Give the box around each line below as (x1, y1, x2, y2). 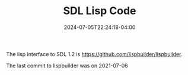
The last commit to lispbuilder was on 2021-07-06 (6, 62, 129, 69)
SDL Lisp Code (63, 4, 136, 18)
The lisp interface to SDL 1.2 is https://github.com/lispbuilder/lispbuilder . (6, 50, 183, 57)
